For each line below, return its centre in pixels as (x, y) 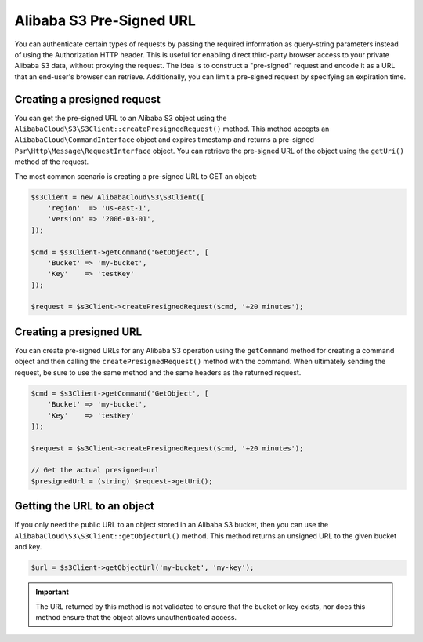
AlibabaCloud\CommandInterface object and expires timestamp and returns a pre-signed (164, 140)
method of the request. (52, 162)
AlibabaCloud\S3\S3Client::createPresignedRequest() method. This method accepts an (172, 129)
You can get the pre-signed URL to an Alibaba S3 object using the (121, 118)
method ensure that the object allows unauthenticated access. (136, 617)
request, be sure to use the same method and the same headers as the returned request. (158, 372)
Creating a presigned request (87, 99)
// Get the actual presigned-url (95, 470)
